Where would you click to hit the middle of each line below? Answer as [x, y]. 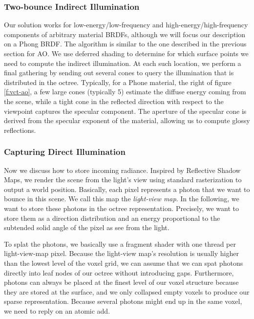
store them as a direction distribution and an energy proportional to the [112, 218]
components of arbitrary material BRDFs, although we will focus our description [125, 34]
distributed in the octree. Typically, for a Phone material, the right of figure [118, 82]
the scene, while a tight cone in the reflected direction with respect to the [114, 101]
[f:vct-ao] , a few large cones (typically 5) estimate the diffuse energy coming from [125, 92]
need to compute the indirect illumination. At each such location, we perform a [123, 63]
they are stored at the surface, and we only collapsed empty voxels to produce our [127, 291]
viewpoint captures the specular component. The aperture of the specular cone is [125, 111]
